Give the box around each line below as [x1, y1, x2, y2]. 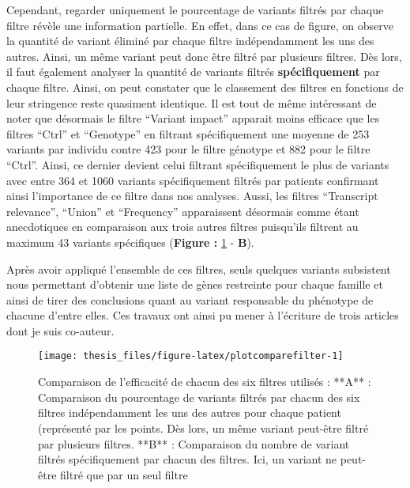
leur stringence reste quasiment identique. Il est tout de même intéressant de [6, 94, 377, 111]
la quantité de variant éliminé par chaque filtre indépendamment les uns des [6, 32, 374, 49]
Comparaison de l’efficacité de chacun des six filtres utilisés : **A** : [38, 373, 371, 390]
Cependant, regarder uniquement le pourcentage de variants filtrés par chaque [6, 2, 384, 17]
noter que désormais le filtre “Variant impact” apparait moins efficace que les [6, 110, 380, 127]
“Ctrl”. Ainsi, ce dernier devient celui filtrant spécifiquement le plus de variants [6, 156, 389, 172]
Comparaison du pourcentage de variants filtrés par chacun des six [38, 388, 360, 405]
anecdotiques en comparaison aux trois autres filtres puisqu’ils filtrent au [6, 218, 359, 235]
